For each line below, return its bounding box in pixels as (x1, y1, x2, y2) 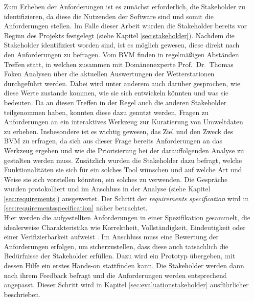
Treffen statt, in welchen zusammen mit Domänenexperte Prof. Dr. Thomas (4, 59, 233, 69)
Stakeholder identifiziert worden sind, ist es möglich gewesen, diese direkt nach (4, 40, 240, 50)
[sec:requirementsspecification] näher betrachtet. (4, 203, 148, 213)
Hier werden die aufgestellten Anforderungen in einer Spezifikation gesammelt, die (4, 212, 251, 223)
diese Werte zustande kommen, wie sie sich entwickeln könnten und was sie (4, 88, 229, 98)
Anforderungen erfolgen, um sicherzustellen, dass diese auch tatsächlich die (4, 241, 229, 251)
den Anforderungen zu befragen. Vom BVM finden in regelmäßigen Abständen (4, 49, 239, 59)
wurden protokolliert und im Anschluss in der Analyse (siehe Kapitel (4, 184, 210, 194)
